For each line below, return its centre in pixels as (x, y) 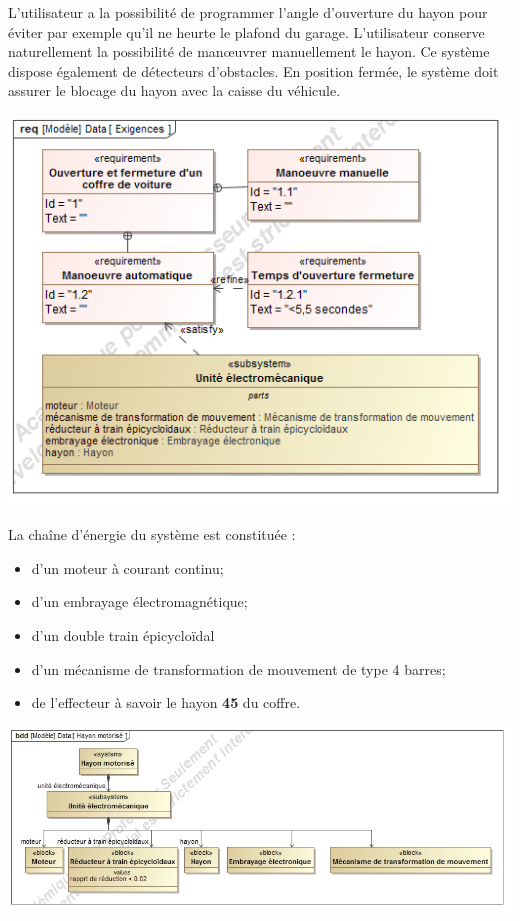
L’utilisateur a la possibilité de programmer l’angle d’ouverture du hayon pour (248, 12)
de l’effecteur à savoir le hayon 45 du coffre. (166, 702)
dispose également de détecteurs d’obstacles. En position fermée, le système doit (253, 70)
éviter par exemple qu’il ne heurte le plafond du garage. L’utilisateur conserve (246, 31)
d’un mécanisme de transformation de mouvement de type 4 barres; (238, 668)
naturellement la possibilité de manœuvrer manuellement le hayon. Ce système (249, 51)
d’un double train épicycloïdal (123, 635)
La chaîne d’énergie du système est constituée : (152, 534)
